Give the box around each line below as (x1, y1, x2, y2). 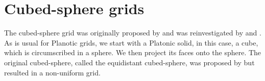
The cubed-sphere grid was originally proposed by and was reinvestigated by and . (4, 27, 261, 38)
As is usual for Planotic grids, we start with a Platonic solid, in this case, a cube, (4, 37, 258, 48)
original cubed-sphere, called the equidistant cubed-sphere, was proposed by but (4, 57, 255, 67)
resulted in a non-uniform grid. (4, 67, 101, 77)
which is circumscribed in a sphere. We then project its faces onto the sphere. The (4, 47, 261, 58)
